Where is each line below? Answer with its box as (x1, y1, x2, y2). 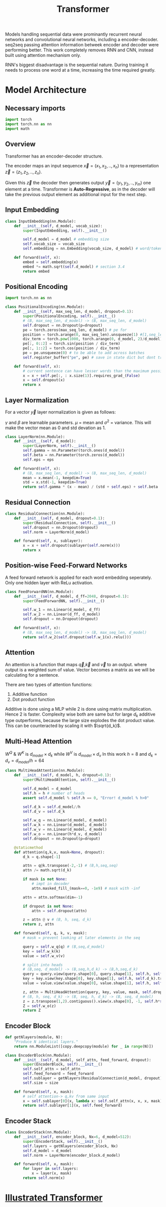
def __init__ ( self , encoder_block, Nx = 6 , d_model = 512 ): (14, 1134, 132, 1139)
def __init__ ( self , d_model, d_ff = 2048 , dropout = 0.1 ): (14, 594, 129, 599)
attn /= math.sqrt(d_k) (23, 868, 72, 873)
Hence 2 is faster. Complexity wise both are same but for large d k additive (5, 711, 156, 718)
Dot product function (12, 696, 55, 702)
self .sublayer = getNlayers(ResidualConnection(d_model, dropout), (23, 1076, 165, 1081)
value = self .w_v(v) (23, 953, 65, 959)
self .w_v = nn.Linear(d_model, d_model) (23, 827, 107, 832)
